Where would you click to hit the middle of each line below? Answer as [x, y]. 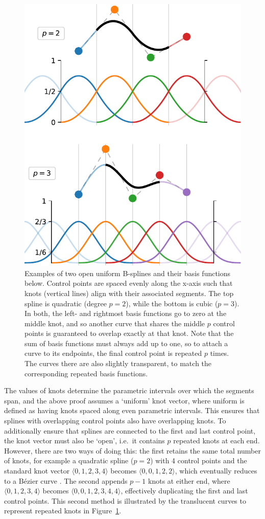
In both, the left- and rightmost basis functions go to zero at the [126, 313]
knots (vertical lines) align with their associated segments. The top [129, 293]
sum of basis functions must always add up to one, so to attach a [126, 343]
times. [220, 353]
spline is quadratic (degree [66, 303]
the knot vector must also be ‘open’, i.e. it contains [85, 441]
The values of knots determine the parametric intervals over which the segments [129, 390]
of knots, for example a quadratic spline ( [69, 460]
